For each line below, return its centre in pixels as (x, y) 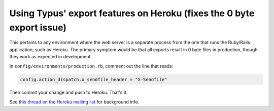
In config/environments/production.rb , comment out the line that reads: (91, 66)
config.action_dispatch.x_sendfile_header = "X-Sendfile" (94, 79)
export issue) (38, 27)
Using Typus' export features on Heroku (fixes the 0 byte (132, 13)
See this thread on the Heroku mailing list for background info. (74, 102)
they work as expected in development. (51, 57)
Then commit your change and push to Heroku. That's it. (68, 92)
